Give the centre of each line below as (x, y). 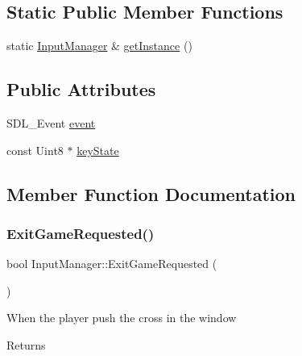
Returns (26, 344)
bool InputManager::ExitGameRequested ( (112, 264)
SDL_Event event (51, 123)
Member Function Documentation (151, 193)
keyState (98, 150)
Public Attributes (81, 89)
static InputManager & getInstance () (99, 46)
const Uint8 (35, 150)
